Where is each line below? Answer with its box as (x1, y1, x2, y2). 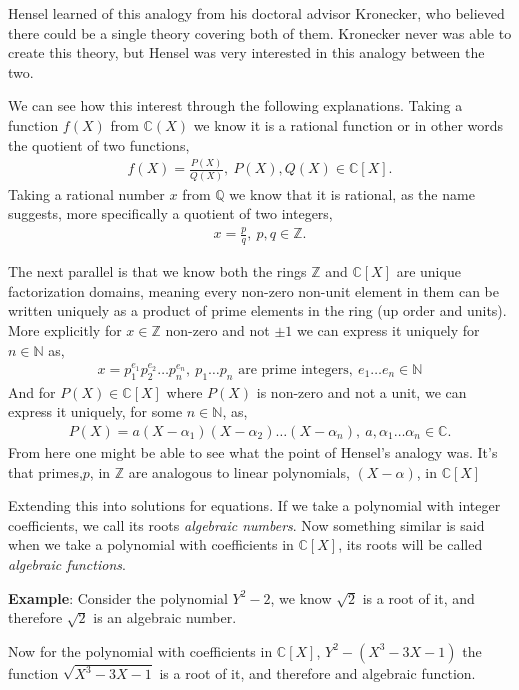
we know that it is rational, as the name (229, 183, 475, 204)
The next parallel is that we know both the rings (8, 261, 307, 282)
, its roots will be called (338, 534, 483, 555)
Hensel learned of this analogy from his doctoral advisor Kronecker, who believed (8, 3, 505, 23)
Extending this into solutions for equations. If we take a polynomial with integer (8, 495, 501, 516)
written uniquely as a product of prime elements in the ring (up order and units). (8, 300, 507, 321)
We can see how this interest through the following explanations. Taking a (8, 95, 463, 116)
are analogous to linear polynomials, (128, 461, 350, 482)
